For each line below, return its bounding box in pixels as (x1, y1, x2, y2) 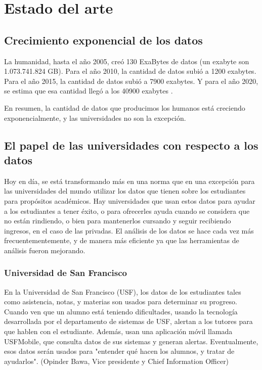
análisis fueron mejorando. (4, 245, 85, 255)
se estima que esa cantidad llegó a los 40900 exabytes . (4, 85, 173, 96)
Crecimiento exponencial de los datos (4, 32, 203, 48)
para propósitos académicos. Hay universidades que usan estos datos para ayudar (4, 195, 255, 206)
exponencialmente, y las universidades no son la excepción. (4, 112, 186, 123)
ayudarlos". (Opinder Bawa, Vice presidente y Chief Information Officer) (4, 355, 229, 366)
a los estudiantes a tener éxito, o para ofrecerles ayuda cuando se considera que (4, 205, 250, 216)
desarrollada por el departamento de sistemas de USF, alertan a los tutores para (4, 316, 253, 327)
